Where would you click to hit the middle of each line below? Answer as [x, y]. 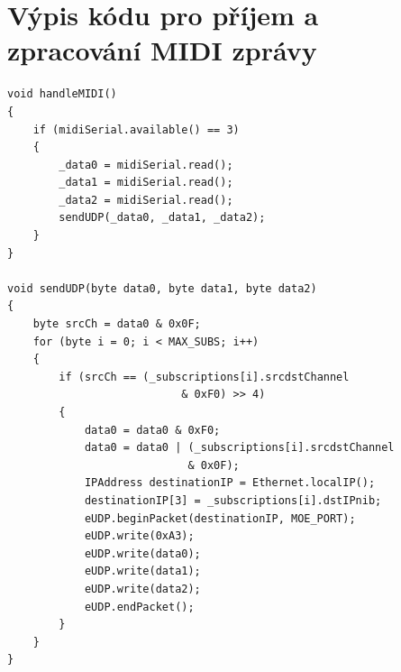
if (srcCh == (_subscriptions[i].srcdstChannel [204, 377]
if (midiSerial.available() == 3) [136, 129]
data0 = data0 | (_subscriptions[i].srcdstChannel [239, 448]
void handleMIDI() [62, 94]
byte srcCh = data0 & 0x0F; [117, 324]
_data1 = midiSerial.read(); [146, 183]
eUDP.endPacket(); [139, 607]
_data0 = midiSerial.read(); [146, 165]
